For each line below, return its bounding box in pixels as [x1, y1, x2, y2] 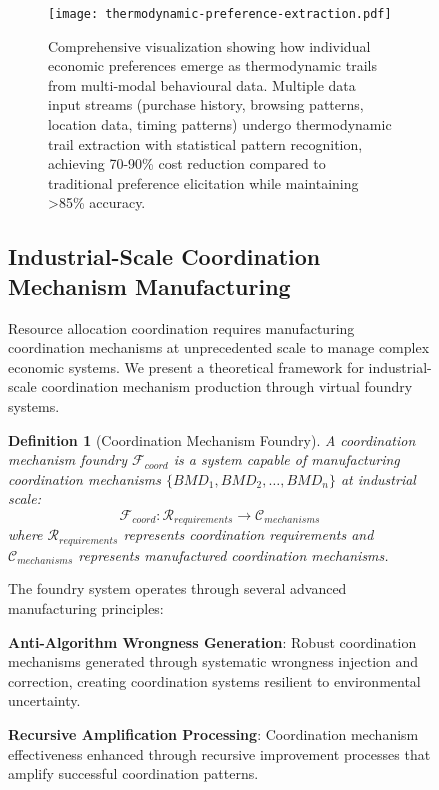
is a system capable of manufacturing [173, 449, 400, 470]
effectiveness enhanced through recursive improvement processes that [8, 743, 431, 764]
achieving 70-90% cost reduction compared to [48, 153, 326, 174]
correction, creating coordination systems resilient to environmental [8, 670, 421, 691]
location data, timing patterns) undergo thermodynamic [48, 114, 392, 135]
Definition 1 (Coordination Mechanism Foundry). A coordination [8, 429, 416, 450]
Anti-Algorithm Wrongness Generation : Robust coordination [8, 631, 417, 652]
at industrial [340, 468, 416, 489]
